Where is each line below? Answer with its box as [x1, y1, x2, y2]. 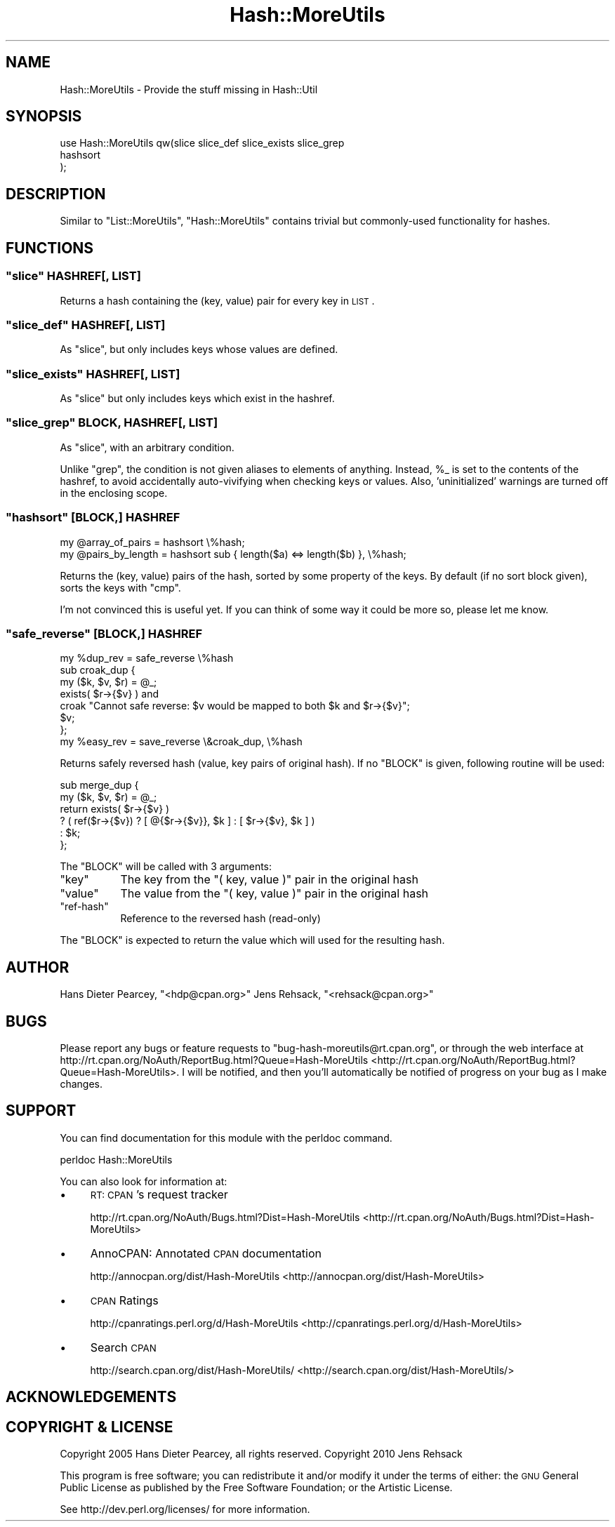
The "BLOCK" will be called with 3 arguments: [60, 860, 272, 873]
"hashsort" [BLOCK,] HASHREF [6, 510, 180, 525]
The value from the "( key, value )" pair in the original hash [120, 886, 429, 901]
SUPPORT [6, 1102, 77, 1120]
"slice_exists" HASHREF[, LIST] [6, 366, 180, 381]
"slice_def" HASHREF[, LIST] [6, 317, 166, 332]
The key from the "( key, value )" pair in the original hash [120, 872, 418, 887]
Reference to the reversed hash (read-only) [120, 912, 321, 925]
